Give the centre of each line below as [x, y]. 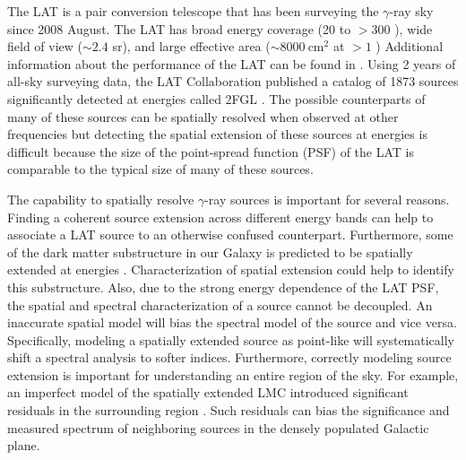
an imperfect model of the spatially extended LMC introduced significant [208, 392]
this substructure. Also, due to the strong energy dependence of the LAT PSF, [223, 286]
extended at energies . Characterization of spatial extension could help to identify [231, 269]
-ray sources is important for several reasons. [327, 199]
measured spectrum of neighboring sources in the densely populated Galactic [218, 427]
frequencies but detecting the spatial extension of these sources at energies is [217, 134]
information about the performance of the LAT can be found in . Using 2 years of [232, 63]
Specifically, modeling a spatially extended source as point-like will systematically [231, 339]
